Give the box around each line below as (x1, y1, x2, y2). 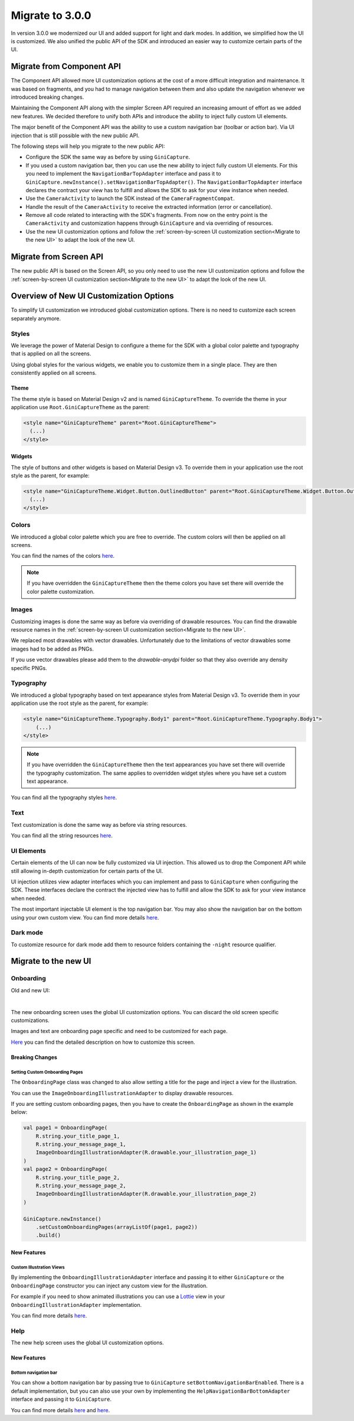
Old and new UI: (11, 986, 50, 993)
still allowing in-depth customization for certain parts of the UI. (11, 867, 163, 875)
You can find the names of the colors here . (11, 552, 115, 559)
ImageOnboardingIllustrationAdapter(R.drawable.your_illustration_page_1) (35, 1149, 257, 1156)
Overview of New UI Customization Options (11, 291, 174, 301)
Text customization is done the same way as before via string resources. (11, 821, 187, 828)
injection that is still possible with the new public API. (11, 132, 140, 139)
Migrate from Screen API (11, 252, 103, 262)
